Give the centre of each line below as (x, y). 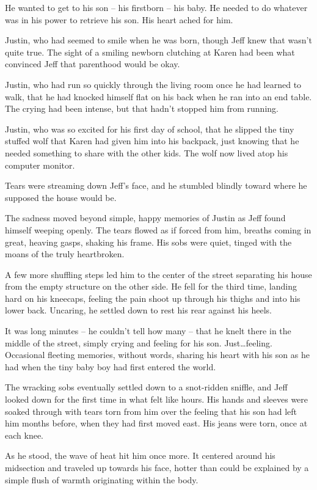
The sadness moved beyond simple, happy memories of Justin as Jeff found (145, 218)
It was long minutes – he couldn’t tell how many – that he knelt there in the (148, 331)
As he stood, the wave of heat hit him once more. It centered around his (140, 455)
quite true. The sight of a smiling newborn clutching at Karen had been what (150, 52)
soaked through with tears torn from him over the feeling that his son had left (151, 411)
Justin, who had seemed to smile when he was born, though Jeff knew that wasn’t (158, 40)
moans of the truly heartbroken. (65, 254)
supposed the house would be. (61, 197)
